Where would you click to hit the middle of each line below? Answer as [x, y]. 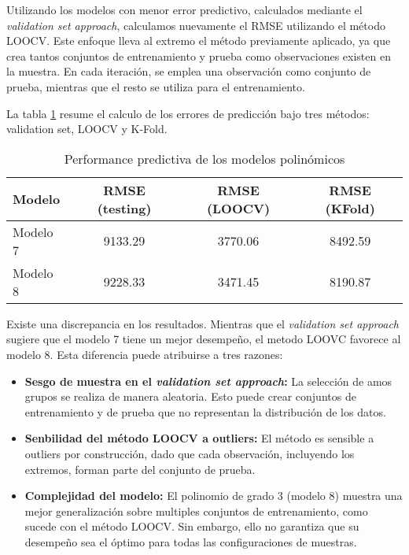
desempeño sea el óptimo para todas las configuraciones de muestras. [191, 541]
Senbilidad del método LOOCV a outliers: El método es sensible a [199, 438]
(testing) [124, 208]
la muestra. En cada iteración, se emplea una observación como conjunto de [189, 71]
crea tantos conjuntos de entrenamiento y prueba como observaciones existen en [199, 55]
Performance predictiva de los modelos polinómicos [204, 158]
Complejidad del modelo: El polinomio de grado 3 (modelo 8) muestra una [214, 496]
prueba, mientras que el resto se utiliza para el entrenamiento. [156, 86]
